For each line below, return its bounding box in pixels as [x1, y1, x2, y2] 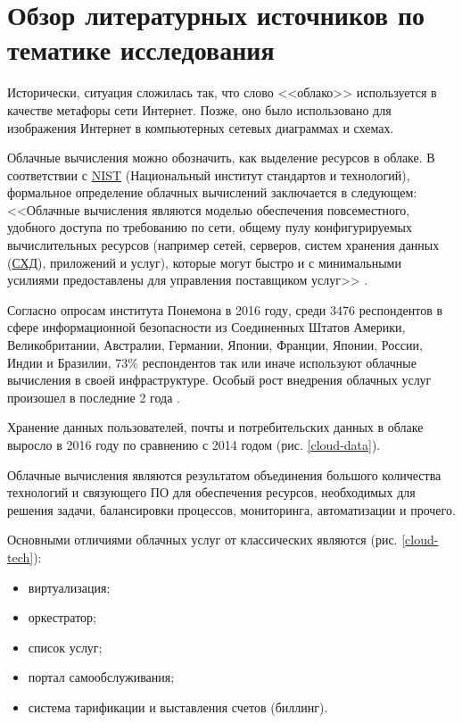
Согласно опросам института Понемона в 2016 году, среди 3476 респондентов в [7, 300, 443, 319]
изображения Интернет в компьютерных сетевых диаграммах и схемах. [7, 118, 394, 137]
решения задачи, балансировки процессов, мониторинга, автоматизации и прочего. [7, 500, 456, 519]
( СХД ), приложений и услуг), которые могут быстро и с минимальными [7, 253, 401, 271]
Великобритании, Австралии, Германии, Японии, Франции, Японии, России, [7, 336, 423, 354]
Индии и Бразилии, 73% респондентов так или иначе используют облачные [7, 353, 417, 371]
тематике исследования [7, 31, 275, 68]
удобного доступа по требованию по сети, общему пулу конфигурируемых [7, 218, 412, 237]
